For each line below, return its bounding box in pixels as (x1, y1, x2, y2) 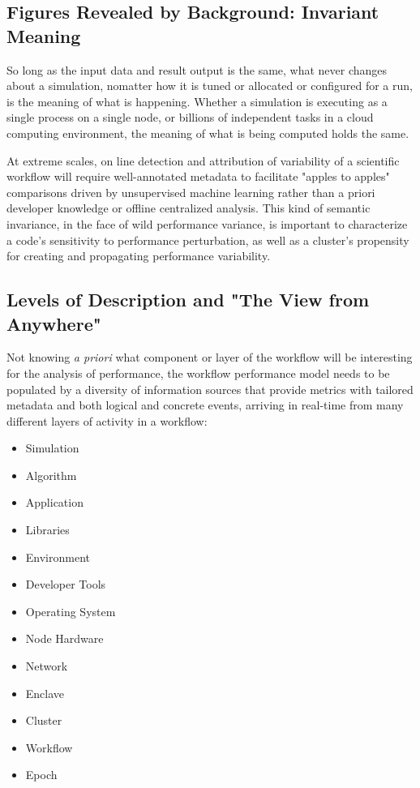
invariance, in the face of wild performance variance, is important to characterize (6, 215, 408, 232)
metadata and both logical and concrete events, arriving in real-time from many (6, 396, 404, 413)
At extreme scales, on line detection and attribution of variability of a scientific (6, 152, 400, 169)
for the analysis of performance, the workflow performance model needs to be (6, 364, 390, 381)
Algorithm (25, 466, 77, 483)
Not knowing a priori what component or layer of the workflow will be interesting (6, 349, 413, 366)
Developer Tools (25, 576, 106, 593)
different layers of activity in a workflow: (6, 412, 208, 429)
